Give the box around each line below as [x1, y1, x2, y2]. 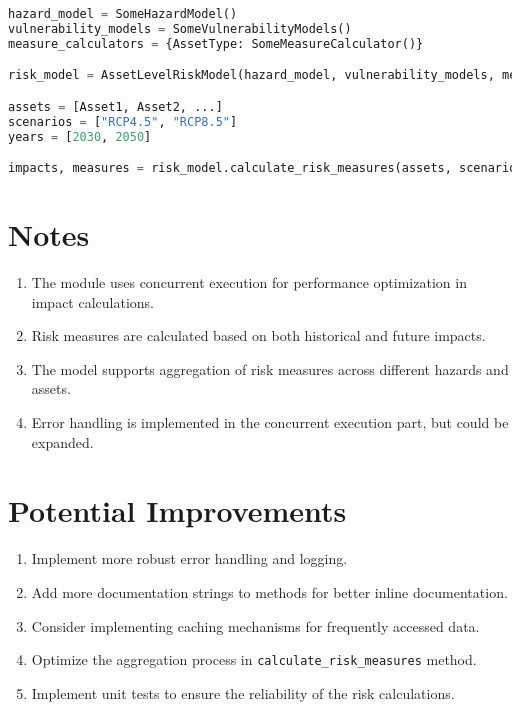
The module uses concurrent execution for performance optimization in [31, 272, 467, 293]
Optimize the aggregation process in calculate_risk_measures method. [31, 649, 477, 670]
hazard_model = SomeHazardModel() [8, 7, 238, 21]
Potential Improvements [8, 490, 347, 531]
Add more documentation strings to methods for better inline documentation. [31, 581, 508, 602]
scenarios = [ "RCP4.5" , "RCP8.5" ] [8, 114, 238, 129]
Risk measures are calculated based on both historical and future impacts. [31, 325, 486, 346]
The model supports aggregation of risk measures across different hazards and [31, 358, 509, 379]
